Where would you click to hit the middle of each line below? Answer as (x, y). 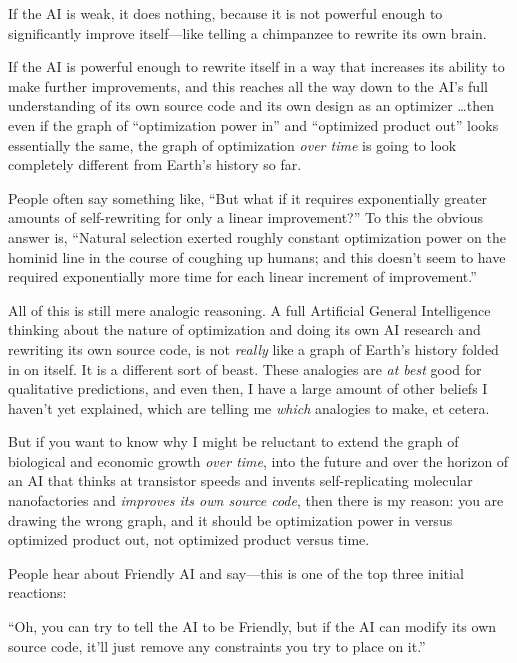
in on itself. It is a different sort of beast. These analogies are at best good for (245, 368)
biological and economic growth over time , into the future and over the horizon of (258, 460)
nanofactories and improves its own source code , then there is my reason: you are (256, 500)
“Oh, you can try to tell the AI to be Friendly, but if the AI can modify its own (252, 626)
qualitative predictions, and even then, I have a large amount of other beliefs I (248, 388)
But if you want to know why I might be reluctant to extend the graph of (233, 441)
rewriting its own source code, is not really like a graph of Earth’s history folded (253, 348)
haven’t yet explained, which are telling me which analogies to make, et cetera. (249, 407)
